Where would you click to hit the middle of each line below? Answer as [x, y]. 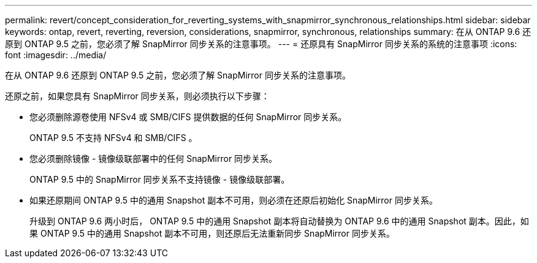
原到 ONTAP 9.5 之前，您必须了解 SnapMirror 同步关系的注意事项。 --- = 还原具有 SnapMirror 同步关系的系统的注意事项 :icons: [261, 44]
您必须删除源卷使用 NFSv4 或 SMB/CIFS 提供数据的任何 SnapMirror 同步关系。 [188, 117]
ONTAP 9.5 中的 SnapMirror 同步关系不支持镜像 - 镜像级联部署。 [160, 179]
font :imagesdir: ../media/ [56, 55]
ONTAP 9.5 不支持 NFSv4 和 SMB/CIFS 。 [113, 138]
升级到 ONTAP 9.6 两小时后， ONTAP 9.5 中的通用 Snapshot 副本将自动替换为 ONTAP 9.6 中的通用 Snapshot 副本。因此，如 [279, 221]
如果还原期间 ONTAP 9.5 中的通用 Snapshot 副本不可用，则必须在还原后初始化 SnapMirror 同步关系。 [234, 200]
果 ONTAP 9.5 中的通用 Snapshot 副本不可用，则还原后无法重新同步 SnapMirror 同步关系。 [212, 233]
